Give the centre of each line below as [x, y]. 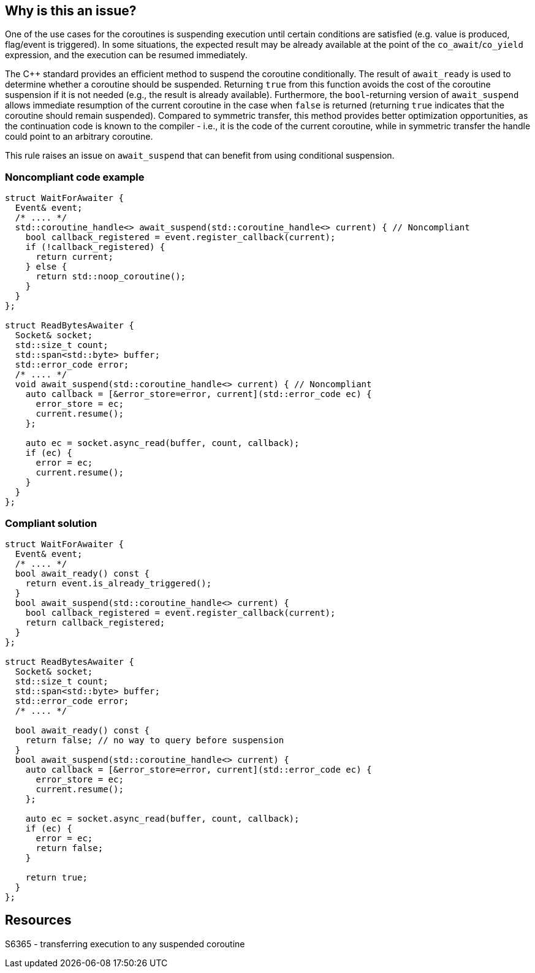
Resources [38, 920]
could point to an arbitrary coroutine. [79, 137]
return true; [56, 877]
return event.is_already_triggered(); [119, 583]
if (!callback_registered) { [95, 247]
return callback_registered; [95, 622]
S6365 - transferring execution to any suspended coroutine [125, 944]
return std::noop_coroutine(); [111, 277]
